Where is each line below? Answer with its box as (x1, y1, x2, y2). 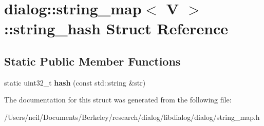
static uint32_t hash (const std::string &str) (4, 77, 146, 88)
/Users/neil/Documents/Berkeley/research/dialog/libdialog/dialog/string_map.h (4, 111, 260, 122)
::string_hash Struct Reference (4, 18, 229, 39)
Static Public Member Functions (4, 53, 181, 69)
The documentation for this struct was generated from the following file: (4, 94, 232, 105)
